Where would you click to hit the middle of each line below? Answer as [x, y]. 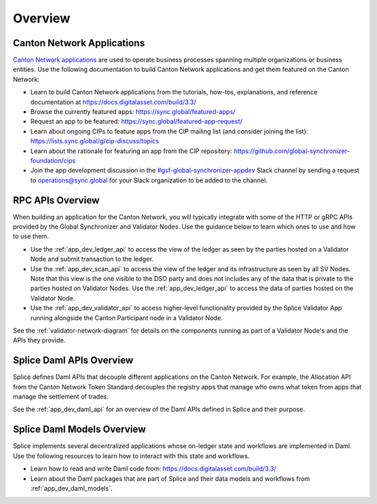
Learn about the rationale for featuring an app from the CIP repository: [132, 151]
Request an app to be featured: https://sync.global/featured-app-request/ [136, 122]
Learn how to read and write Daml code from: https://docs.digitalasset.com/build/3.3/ [153, 469]
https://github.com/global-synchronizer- [292, 151]
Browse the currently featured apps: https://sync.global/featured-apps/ [133, 112]
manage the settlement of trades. [61, 397]
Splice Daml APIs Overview [73, 360]
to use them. [31, 236]
